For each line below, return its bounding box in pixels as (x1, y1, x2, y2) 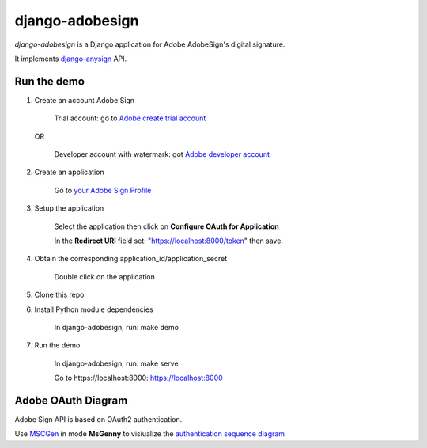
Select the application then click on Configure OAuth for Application (54, 222, 280, 231)
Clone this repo (34, 290, 85, 300)
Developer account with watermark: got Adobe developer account (54, 150, 270, 159)
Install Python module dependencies (34, 305, 153, 314)
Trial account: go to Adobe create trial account (54, 113, 206, 123)
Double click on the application (54, 271, 156, 281)
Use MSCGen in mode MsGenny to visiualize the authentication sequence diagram (14, 429, 285, 439)
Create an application (34, 167, 104, 177)
